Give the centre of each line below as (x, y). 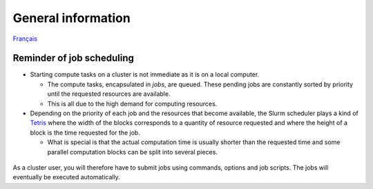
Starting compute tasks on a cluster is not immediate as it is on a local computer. (145, 74)
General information (71, 18)
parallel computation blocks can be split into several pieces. (132, 152)
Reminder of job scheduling (73, 58)
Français (25, 39)
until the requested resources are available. (109, 94)
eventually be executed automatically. (66, 177)
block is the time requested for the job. (85, 132)
